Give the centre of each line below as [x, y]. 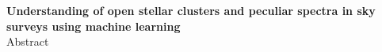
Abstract [28, 41]
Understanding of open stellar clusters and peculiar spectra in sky [191, 10]
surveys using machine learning [94, 26]
